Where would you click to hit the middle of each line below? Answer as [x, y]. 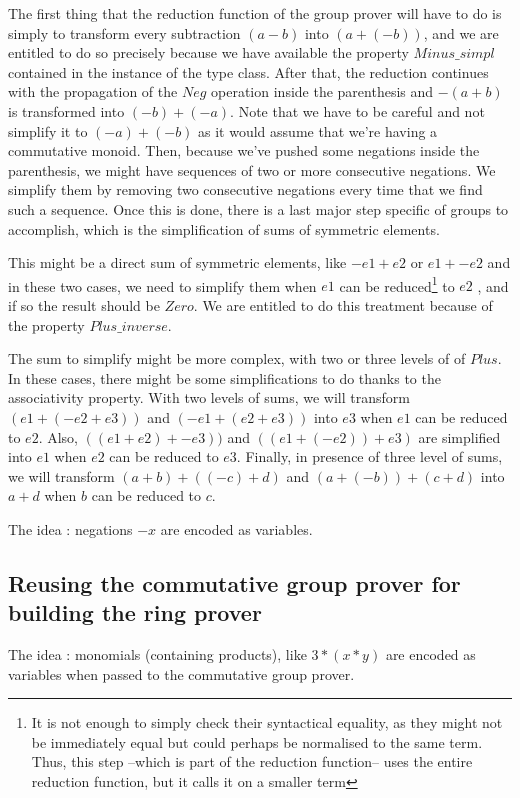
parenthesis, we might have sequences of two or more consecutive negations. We [252, 169]
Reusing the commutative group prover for [234, 582]
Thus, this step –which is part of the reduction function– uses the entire [252, 761]
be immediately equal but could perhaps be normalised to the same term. [257, 741]
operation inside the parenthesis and [322, 91]
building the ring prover [135, 612]
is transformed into [66, 110]
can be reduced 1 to [397, 284]
